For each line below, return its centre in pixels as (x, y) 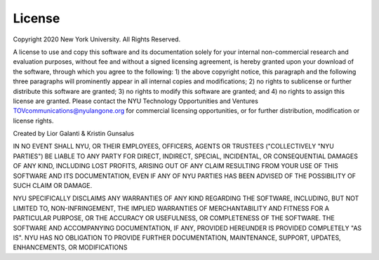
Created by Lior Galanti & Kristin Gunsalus (74, 134)
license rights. (33, 121)
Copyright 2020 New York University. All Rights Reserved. (97, 39)
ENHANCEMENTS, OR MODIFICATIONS (70, 247)
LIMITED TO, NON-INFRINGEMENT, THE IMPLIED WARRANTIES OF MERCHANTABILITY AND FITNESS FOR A (171, 208)
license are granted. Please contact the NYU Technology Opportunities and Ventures (136, 101)
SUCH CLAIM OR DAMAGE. (53, 186)
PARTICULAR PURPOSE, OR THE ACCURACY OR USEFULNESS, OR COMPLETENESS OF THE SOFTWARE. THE (174, 218)
